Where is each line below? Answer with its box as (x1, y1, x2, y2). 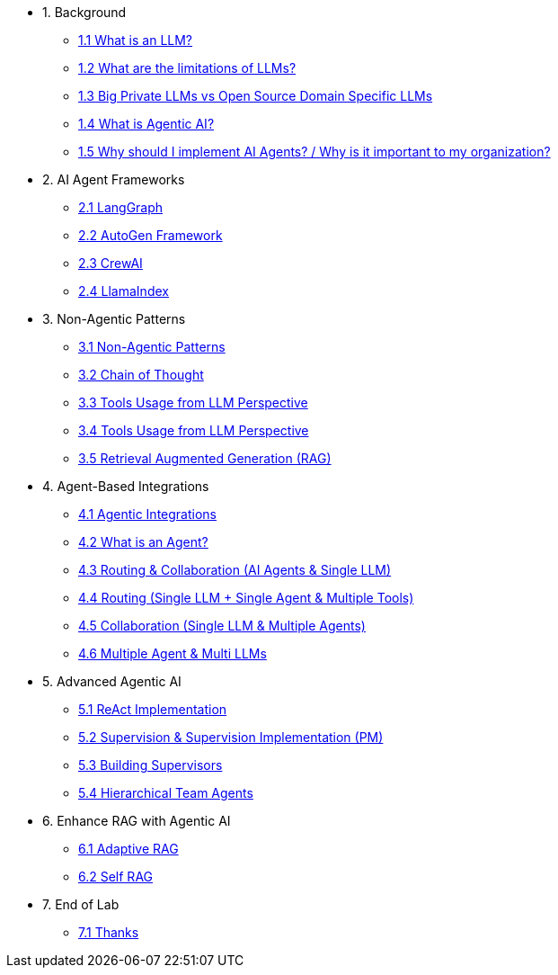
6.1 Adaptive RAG (78, 841, 179, 856)
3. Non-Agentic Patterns (42, 311, 186, 326)
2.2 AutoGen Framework (78, 228, 223, 243)
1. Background (42, 4, 127, 20)
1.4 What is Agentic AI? (78, 116, 215, 131)
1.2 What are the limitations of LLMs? (78, 60, 297, 76)
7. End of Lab (42, 897, 120, 912)
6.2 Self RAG (78, 869, 154, 884)
